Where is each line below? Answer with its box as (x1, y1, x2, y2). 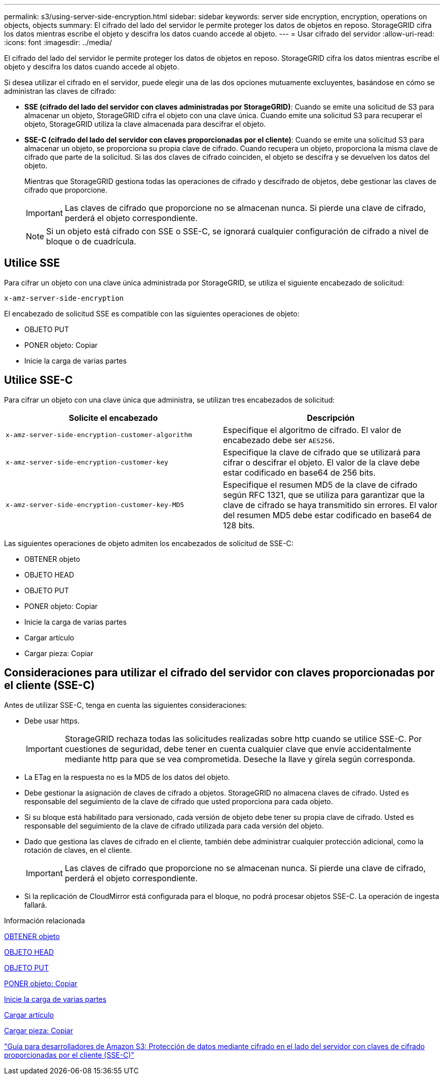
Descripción (307, 412, 355, 423)
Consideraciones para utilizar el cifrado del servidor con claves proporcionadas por (4, 666, 435, 679)
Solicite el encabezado (68, 412, 158, 423)
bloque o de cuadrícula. (46, 236, 136, 246)
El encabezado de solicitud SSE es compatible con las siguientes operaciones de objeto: (4, 309, 300, 318)
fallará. (24, 900, 47, 909)
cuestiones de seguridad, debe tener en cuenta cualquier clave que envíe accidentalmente (64, 743, 412, 754)
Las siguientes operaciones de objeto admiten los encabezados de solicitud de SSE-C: (4, 538, 293, 548)
